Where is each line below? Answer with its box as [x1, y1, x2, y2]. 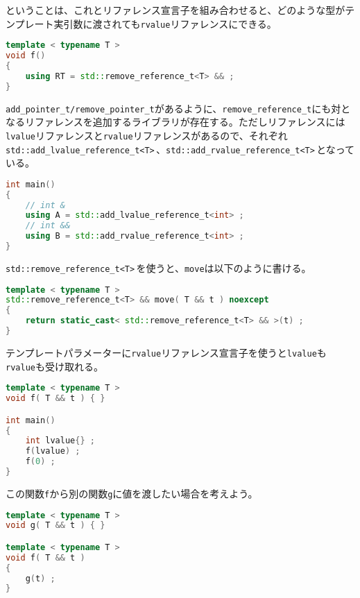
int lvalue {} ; [25, 436, 95, 446]
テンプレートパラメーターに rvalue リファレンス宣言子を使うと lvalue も [6, 345, 327, 359]
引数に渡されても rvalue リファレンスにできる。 [63, 16, 277, 31]
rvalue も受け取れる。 [6, 359, 103, 373]
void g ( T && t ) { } [6, 520, 105, 531]
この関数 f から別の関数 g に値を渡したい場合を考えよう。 [6, 486, 258, 500]
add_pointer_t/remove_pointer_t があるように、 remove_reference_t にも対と [6, 101, 351, 115]
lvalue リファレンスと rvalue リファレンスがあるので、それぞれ [6, 128, 288, 142]
